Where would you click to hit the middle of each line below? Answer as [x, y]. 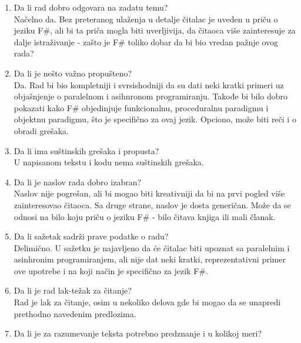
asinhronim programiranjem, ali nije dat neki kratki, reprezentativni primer [150, 259]
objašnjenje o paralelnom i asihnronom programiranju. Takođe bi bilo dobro [151, 96]
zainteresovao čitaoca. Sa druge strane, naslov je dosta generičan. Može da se [152, 204]
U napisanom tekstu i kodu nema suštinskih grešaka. [109, 162]
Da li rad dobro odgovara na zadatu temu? [91, 7]
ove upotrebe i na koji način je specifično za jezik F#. [111, 270]
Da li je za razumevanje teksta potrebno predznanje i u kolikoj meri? [138, 333]
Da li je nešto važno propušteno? [73, 73]
